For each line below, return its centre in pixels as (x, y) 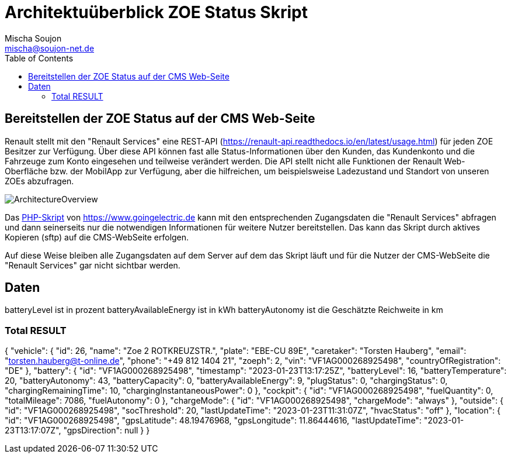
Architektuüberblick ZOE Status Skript (156, 12)
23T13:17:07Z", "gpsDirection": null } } (77, 431)
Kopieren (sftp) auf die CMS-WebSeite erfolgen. (97, 237)
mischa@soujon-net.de (50, 48)
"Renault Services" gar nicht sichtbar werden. (93, 265)
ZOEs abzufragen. (39, 181)
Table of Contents (39, 58)
